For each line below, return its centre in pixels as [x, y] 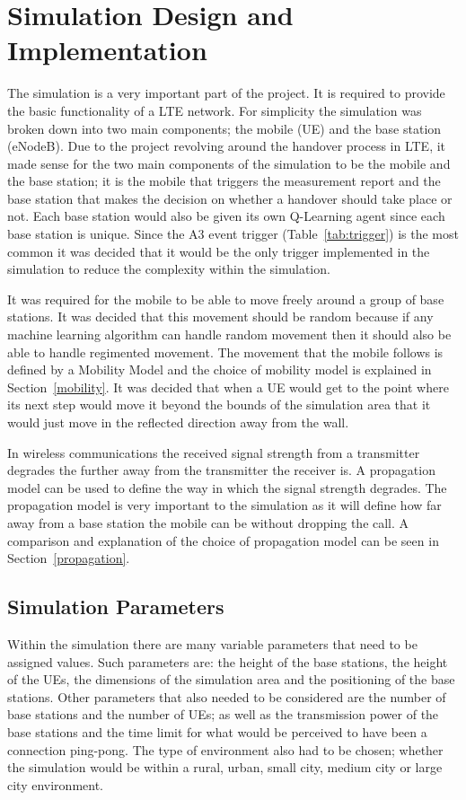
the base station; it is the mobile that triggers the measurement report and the [224, 181]
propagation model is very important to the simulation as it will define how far [224, 505]
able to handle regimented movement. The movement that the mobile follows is [225, 352]
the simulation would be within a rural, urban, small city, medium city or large [225, 767]
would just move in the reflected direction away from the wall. [178, 422]
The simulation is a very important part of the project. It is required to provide [226, 93]
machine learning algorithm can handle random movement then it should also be [229, 334]
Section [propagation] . [69, 558]
